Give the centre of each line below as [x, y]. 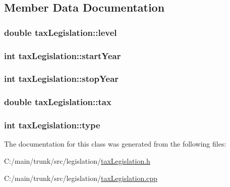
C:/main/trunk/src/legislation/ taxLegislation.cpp [81, 178]
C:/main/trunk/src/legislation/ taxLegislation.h [77, 160]
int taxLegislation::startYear [63, 55]
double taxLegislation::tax [58, 102]
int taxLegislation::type [52, 125]
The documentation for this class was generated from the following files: [115, 144]
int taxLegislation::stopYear [62, 79]
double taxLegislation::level [61, 32]
